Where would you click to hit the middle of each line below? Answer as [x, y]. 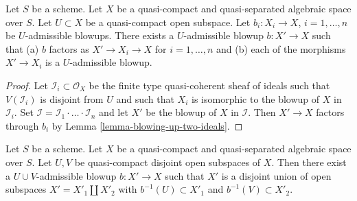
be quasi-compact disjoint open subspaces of [168, 162]
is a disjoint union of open [276, 175]
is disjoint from [72, 98]
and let [114, 112]
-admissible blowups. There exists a [100, 35]
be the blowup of [181, 112]
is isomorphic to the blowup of [256, 98]
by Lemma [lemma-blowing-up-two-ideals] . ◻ [147, 125]
